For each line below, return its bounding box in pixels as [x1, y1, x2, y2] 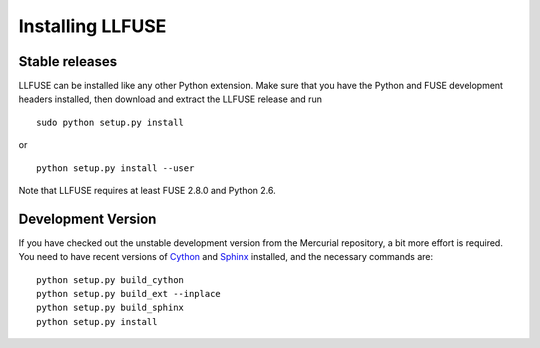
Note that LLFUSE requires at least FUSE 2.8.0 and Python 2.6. [18, 185, 277, 197]
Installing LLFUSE [18, 15, 167, 37]
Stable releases [18, 53, 118, 70]
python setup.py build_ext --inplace [36, 288, 222, 300]
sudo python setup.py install [36, 116, 185, 128]
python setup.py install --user [36, 162, 195, 174]
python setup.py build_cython [36, 274, 185, 285]
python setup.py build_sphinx [36, 302, 185, 314]
